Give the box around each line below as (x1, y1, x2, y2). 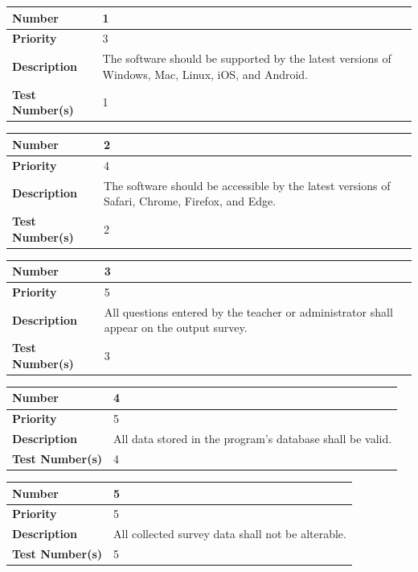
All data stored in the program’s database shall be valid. (113, 430, 392, 447)
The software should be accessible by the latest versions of (104, 176, 391, 193)
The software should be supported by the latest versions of (102, 50, 391, 67)
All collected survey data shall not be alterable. (113, 525, 346, 542)
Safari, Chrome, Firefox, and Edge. (104, 193, 277, 209)
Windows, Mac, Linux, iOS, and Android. (102, 65, 309, 82)
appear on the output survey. (104, 319, 248, 336)
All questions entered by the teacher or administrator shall (104, 303, 393, 320)
